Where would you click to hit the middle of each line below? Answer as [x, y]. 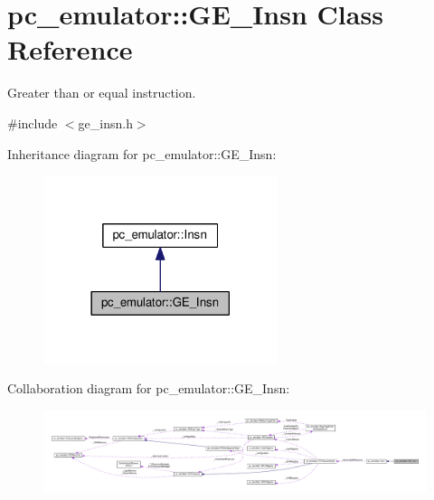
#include [33, 123]
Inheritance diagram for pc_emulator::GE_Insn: [142, 153]
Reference [70, 49]
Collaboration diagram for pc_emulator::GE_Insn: [149, 388]
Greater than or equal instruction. [102, 93]
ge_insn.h [105, 123]
